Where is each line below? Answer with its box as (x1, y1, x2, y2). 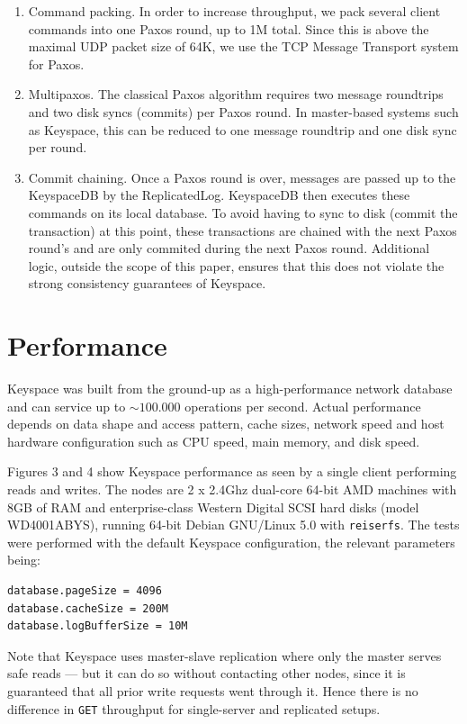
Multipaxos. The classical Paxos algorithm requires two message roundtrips (28, 85, 444, 104)
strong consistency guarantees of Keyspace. (28, 274, 266, 293)
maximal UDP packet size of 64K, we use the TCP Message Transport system (28, 37, 459, 56)
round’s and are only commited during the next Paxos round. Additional (28, 239, 430, 258)
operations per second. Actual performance (184, 396, 421, 415)
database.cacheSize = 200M (7, 602, 168, 615)
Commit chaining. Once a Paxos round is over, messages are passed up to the (28, 167, 456, 186)
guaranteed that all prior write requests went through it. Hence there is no (7, 682, 418, 700)
